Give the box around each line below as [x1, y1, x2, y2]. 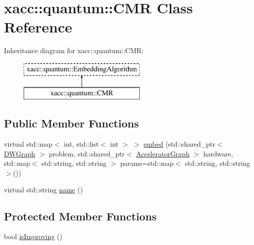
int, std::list [63, 139, 99, 149]
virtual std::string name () [4, 184, 83, 194]
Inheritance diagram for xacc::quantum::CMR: [4, 45, 144, 56]
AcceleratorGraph [136, 148, 190, 158]
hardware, [203, 148, 233, 158]
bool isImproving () [4, 231, 63, 242]
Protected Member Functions [4, 208, 157, 223]
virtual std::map [4, 139, 53, 149]
